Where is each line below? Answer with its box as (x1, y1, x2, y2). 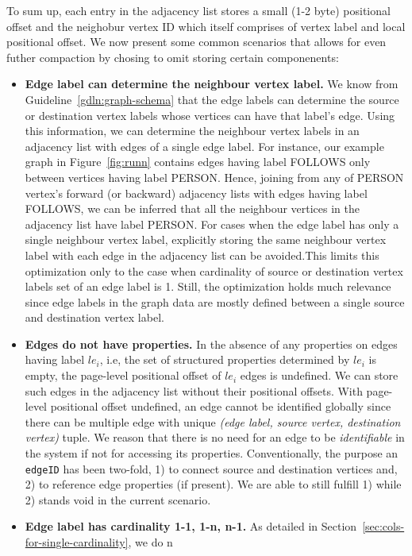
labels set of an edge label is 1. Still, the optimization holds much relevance (25, 278, 391, 295)
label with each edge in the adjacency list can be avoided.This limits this (25, 246, 379, 263)
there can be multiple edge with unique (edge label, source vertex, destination (25, 413, 401, 430)
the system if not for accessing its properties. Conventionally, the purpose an (25, 445, 399, 461)
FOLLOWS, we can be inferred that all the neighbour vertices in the (25, 200, 360, 217)
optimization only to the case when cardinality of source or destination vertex (25, 262, 403, 279)
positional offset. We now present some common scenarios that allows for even (6, 33, 387, 50)
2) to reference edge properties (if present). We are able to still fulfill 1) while (25, 476, 402, 492)
